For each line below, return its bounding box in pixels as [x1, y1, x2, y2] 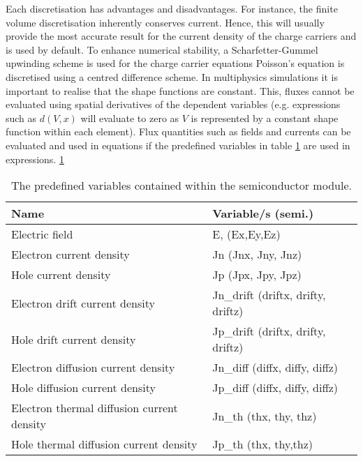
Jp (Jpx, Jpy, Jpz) [212, 266, 302, 283]
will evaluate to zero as [80, 110, 179, 125]
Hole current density [11, 266, 111, 283]
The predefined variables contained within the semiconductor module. [11, 177, 352, 194]
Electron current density [11, 246, 130, 263]
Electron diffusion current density [11, 359, 175, 376]
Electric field [11, 226, 73, 243]
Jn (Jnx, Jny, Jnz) [212, 246, 302, 263]
